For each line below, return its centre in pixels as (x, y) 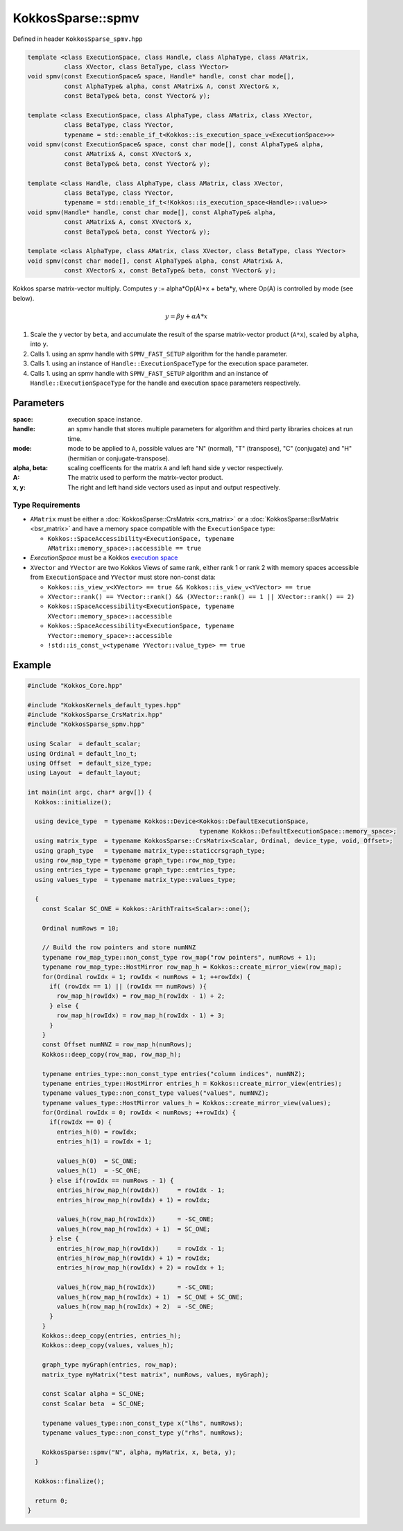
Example (32, 665)
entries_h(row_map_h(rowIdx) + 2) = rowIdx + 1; (141, 1268)
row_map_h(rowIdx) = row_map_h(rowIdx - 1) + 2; (141, 996)
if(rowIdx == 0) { (81, 1122)
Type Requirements (46, 505)
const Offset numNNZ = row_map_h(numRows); (117, 1045)
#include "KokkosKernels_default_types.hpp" (104, 705)
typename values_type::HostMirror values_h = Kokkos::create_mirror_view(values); (187, 1103)
